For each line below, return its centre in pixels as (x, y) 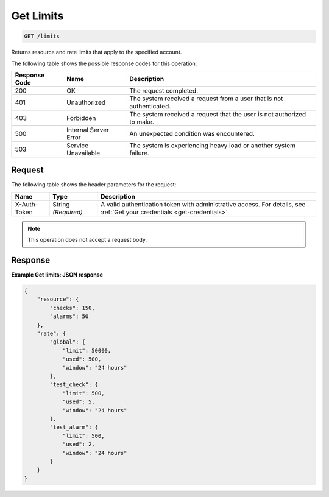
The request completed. (164, 90)
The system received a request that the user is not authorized (218, 114)
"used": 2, (79, 444)
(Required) (68, 212)
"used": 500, (82, 359)
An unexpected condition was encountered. (192, 133)
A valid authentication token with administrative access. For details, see (203, 204)
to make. (142, 122)
